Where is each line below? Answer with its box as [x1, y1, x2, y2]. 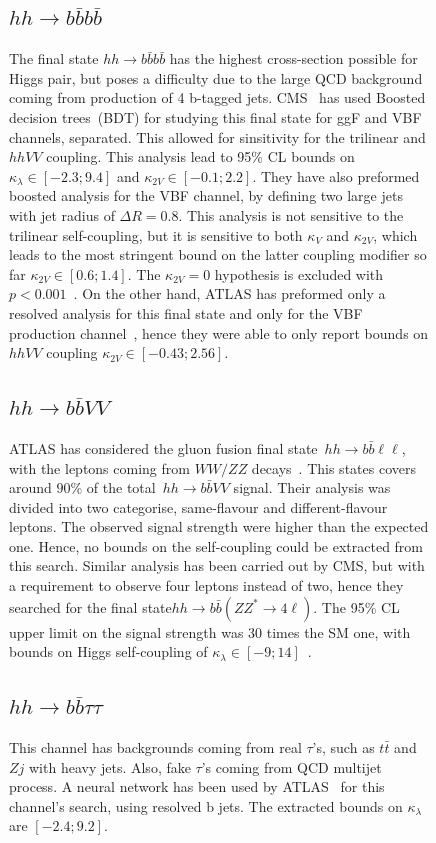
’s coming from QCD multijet [201, 756, 382, 777]
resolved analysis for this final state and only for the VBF [9, 302, 363, 323]
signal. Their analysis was [233, 477, 391, 498]
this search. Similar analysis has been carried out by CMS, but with [9, 555, 425, 576]
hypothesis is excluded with [214, 263, 384, 284]
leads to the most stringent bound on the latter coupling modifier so [9, 244, 427, 265]
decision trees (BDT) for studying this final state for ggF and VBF [9, 106, 422, 127]
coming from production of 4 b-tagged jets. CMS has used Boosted [9, 87, 426, 108]
